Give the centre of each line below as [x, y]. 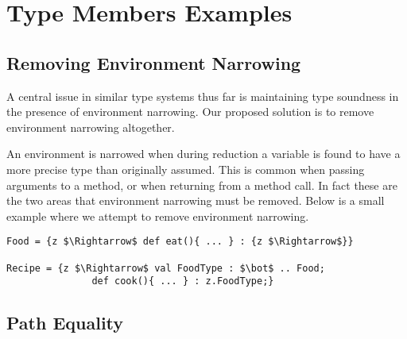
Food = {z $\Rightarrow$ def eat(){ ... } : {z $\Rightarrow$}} [180, 242]
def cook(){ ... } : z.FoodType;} [183, 281]
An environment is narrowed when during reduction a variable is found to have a [203, 154]
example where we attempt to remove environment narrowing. [158, 216]
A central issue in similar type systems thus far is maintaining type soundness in [203, 96]
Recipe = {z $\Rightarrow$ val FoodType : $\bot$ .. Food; [166, 268]
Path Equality [65, 323]
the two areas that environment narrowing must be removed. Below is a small [196, 200]
